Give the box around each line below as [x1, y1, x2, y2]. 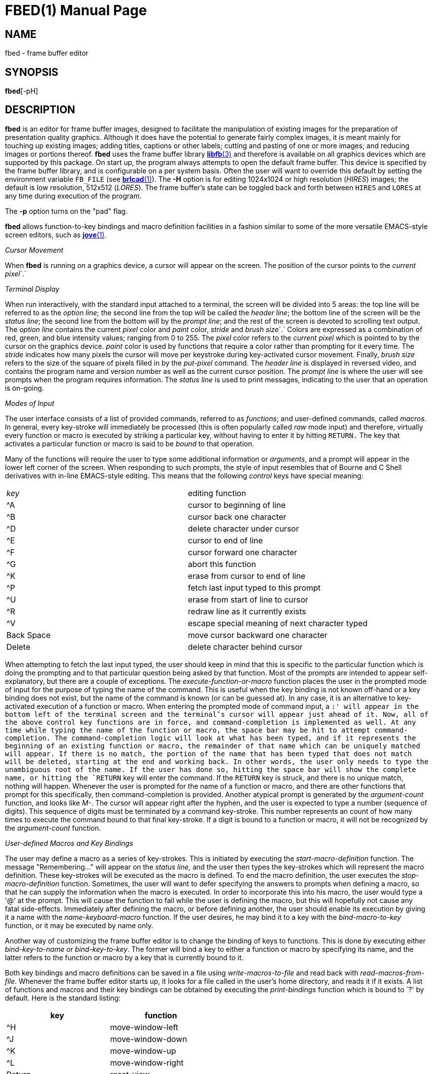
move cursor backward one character [188, 630, 328, 640]
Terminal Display [5, 284, 60, 293]
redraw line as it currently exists [188, 606, 306, 616]
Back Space [6, 630, 51, 640]
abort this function [188, 559, 256, 569]
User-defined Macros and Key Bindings [5, 839, 133, 847]
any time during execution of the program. [5, 191, 142, 200]
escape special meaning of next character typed [188, 618, 368, 628]
